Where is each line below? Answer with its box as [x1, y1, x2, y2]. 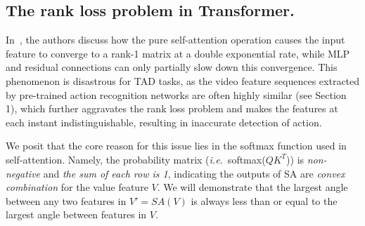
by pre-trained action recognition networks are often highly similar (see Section [6, 87, 347, 102]
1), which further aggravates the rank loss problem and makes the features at [6, 101, 338, 116]
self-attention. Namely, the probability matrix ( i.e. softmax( [6, 152, 266, 166]
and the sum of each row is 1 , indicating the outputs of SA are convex [43, 166, 345, 180]
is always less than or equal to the [191, 193, 338, 208]
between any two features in [6, 193, 127, 208]
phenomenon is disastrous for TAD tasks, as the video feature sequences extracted [6, 73, 360, 88]
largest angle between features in [6, 207, 147, 222]
